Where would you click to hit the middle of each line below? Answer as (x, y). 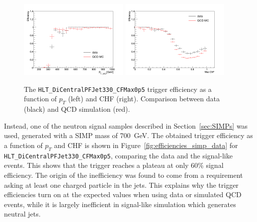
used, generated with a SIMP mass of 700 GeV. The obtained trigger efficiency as (128, 135)
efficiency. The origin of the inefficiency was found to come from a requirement (124, 175)
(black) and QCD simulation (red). (77, 109)
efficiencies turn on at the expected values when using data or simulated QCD (123, 194)
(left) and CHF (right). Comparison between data (144, 99)
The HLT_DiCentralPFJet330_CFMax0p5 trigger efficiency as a (118, 89)
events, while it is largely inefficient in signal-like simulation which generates (120, 204)
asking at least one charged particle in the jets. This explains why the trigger (121, 185)
